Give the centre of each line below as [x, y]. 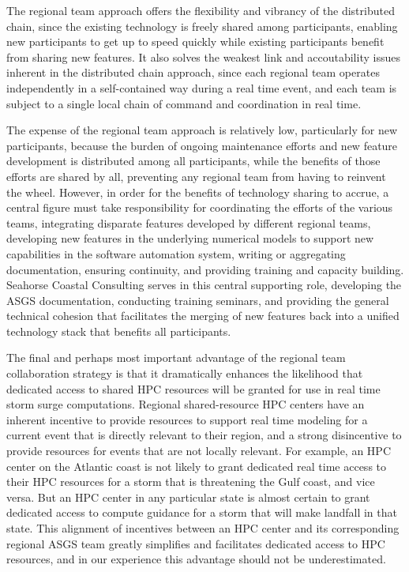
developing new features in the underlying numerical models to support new [190, 238]
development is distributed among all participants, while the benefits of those [193, 161]
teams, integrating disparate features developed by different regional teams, [189, 222]
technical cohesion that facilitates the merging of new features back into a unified [203, 316]
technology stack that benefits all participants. [119, 331]
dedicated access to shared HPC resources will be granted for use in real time [193, 388]
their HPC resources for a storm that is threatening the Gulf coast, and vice [191, 482]
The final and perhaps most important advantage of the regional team [176, 357]
